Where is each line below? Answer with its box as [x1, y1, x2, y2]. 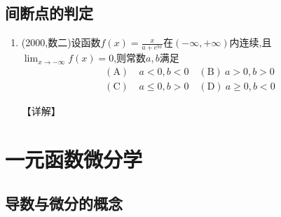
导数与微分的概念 [5, 192, 123, 214]
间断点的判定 [5, 2, 93, 24]
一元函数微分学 [5, 144, 143, 173]
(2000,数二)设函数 [21, 35, 101, 50]
